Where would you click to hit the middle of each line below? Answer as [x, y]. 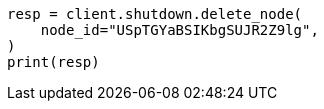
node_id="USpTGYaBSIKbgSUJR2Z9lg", [179, 30]
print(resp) [53, 62]
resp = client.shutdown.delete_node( [155, 14]
